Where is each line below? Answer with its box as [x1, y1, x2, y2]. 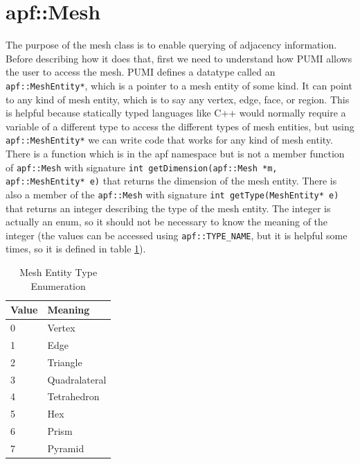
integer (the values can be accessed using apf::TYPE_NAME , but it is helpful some [6, 227, 348, 242]
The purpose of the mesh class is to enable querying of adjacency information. [6, 37, 337, 52]
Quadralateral [47, 372, 107, 386]
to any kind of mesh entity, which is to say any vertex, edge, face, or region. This [6, 92, 350, 106]
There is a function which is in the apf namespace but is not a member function [6, 146, 345, 160]
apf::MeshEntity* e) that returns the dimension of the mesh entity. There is [6, 173, 337, 188]
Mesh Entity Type [19, 265, 98, 279]
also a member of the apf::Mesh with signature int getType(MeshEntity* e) [6, 187, 339, 201]
